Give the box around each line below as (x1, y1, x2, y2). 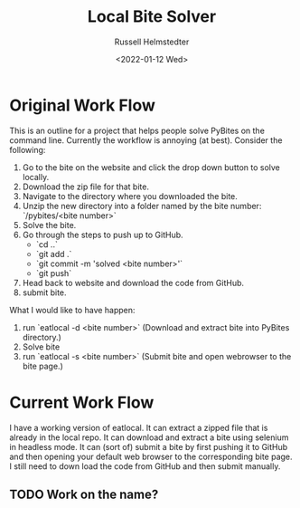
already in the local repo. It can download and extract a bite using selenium (9, 432, 289, 443)
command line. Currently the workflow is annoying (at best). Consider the (9, 134, 283, 146)
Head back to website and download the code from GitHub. (22, 277, 245, 288)
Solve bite (22, 341, 61, 352)
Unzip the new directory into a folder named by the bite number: (22, 200, 262, 211)
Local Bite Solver (87, 6, 217, 27)
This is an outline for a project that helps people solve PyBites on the (9, 125, 265, 136)
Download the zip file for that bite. (22, 181, 149, 192)
